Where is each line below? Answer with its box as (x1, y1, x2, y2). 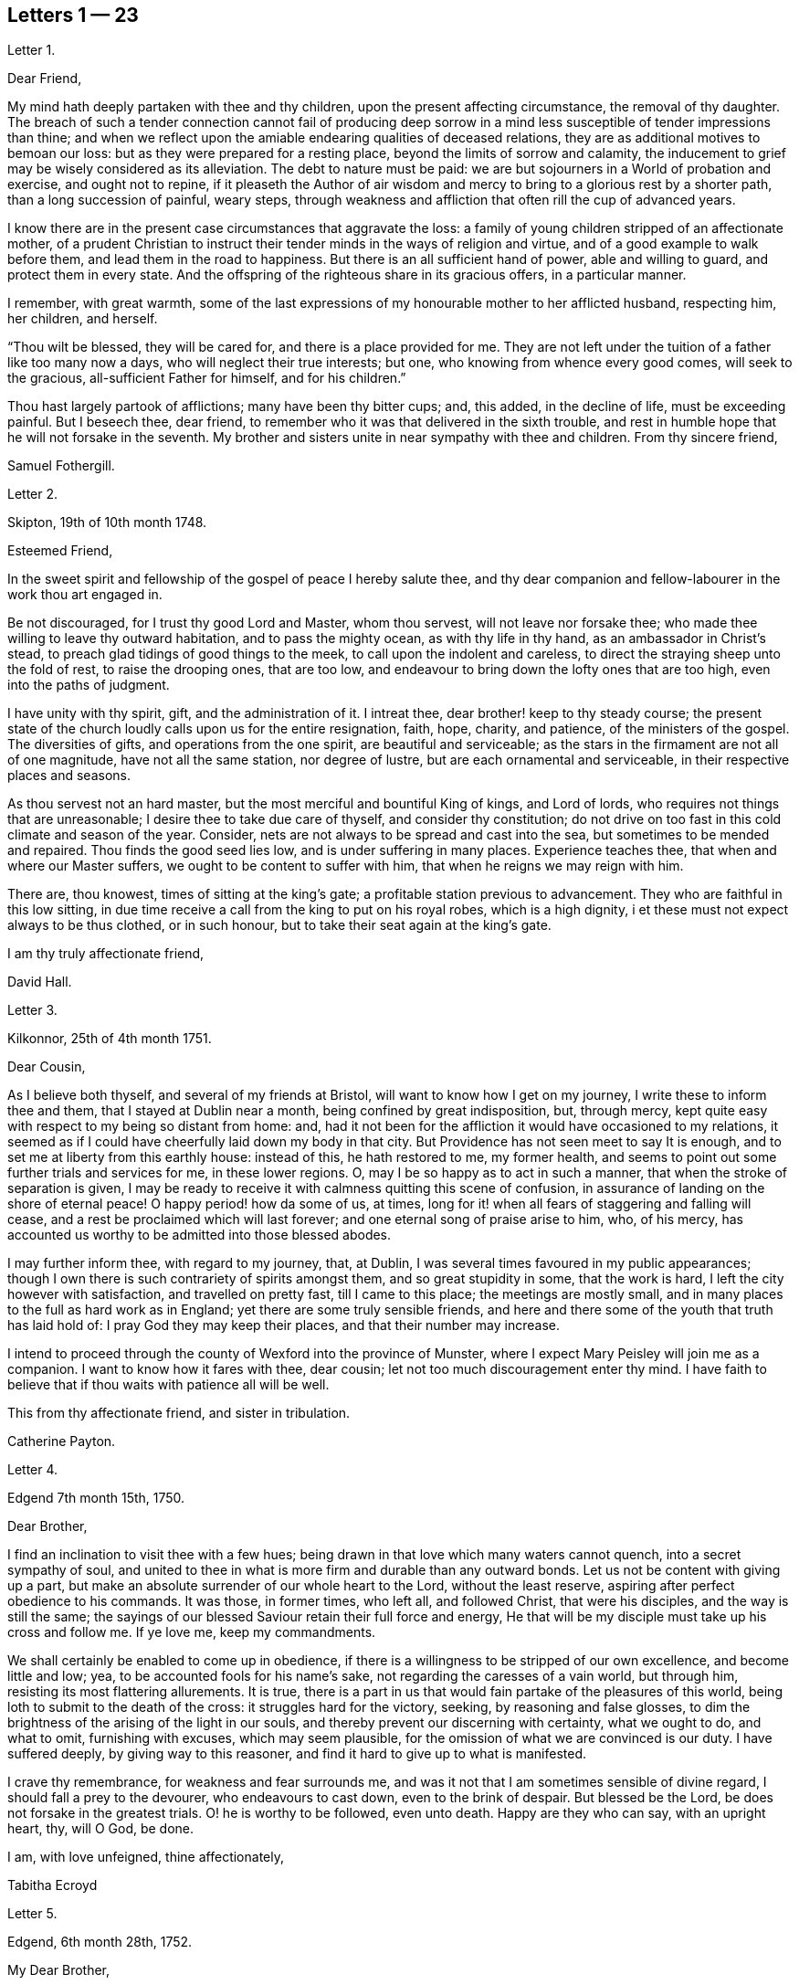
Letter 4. (7, 1462, 58, 1478)
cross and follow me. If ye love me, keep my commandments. (7, 1624, 376, 1641)
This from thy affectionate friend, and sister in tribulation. (7, 1405, 351, 1421)
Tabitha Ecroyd (7, 1877, 98, 1894)
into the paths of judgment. (7, 677, 170, 693)
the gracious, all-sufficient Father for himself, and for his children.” (7, 370, 406, 386)
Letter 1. (7, 42, 56, 58)
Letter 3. (7, 1002, 58, 1019)
